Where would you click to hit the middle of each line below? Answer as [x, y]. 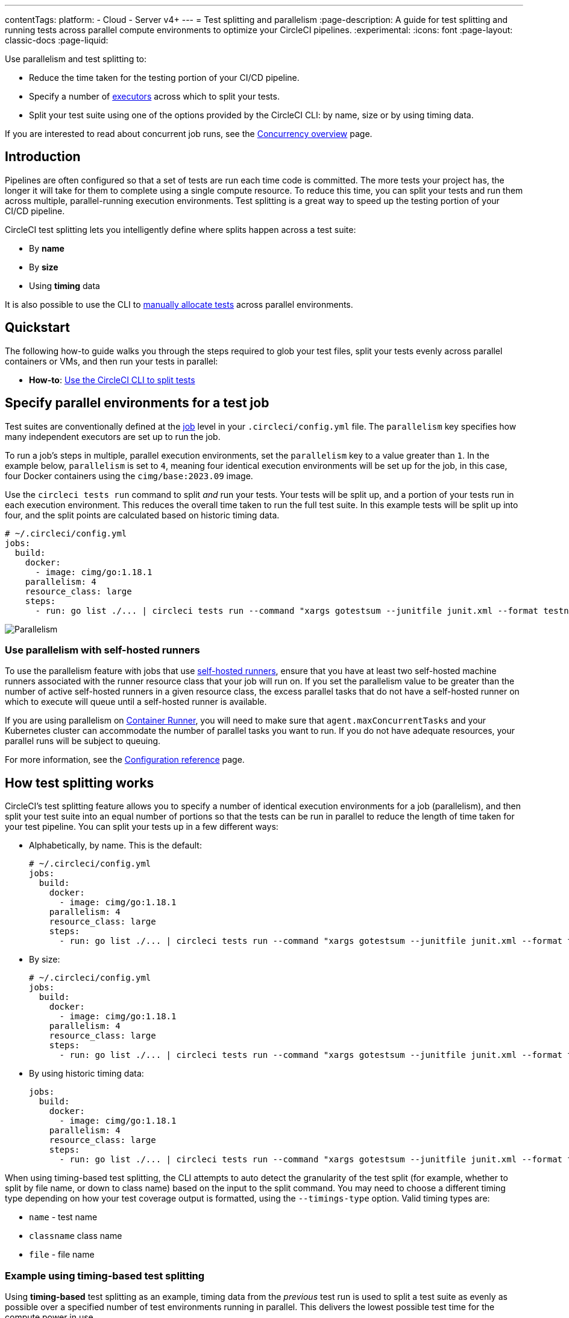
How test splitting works [80, 783]
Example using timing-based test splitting [105, 1275]
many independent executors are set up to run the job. [113, 436]
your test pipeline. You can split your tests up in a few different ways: [142, 827]
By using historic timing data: [86, 1074]
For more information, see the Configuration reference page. [125, 760]
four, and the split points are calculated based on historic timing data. [142, 515]
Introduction [43, 157]
